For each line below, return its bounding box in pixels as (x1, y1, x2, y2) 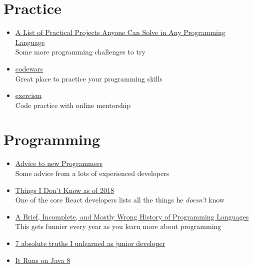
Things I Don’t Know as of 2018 (15, 184, 114, 195)
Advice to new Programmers (15, 158, 102, 168)
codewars (15, 63, 43, 73)
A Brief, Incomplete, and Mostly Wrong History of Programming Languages (15, 211, 249, 221)
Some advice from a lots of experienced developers (15, 168, 169, 178)
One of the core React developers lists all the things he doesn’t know (15, 194, 224, 205)
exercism (15, 90, 42, 100)
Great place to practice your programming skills (15, 73, 162, 83)
